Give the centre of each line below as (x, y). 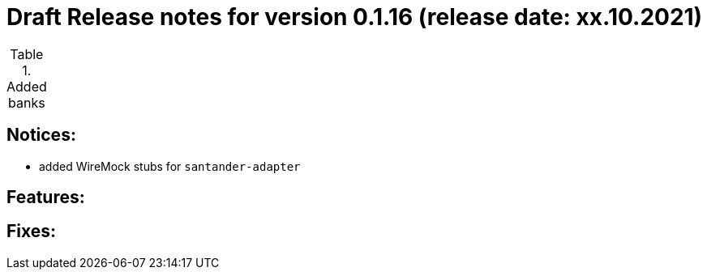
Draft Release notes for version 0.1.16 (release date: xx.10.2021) (355, 17)
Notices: (41, 135)
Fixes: (32, 231)
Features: (46, 197)
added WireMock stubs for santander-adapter (170, 166)
